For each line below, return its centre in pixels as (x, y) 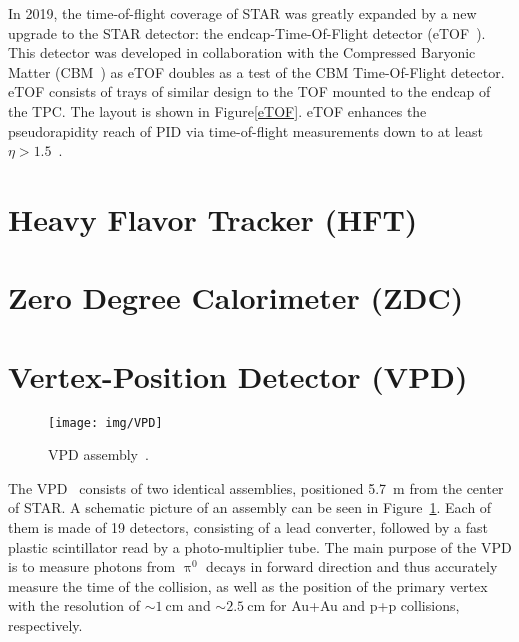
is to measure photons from (92, 566)
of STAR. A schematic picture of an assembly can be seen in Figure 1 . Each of (250, 507)
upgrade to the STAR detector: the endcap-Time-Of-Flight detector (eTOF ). (247, 32)
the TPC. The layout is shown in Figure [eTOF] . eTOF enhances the (217, 110)
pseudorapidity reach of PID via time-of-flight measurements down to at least (245, 130)
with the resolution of (74, 605)
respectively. (45, 625)
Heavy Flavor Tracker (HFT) (213, 218)
